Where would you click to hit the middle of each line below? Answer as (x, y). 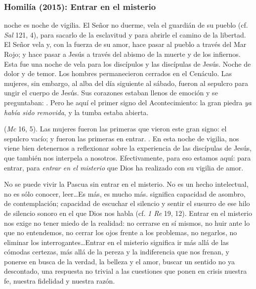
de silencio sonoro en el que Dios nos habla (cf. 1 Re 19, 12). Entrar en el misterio (128, 213)
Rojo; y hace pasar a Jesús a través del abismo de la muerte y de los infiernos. (122, 54)
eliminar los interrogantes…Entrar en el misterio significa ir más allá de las (116, 242)
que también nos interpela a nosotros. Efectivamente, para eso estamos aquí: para (128, 157)
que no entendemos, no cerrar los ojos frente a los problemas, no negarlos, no (121, 232)
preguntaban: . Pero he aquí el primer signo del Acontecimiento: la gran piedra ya (128, 102)
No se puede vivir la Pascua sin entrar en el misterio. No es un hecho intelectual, (126, 184)
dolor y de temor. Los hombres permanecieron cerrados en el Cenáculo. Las (118, 73)
